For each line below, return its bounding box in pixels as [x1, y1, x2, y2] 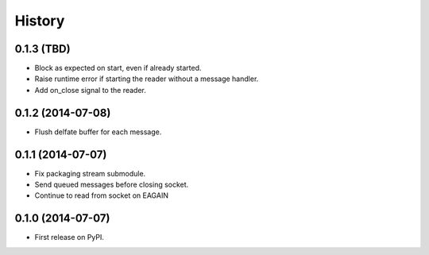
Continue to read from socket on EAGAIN [34, 191, 168, 200]
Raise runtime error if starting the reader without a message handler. [34, 74, 259, 83]
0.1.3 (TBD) [14, 42, 71, 56]
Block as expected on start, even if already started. [34, 64, 202, 73]
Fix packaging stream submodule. [34, 168, 146, 178]
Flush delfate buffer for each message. [34, 127, 162, 137]
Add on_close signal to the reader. [34, 85, 146, 95]
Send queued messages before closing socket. [34, 180, 189, 190]
